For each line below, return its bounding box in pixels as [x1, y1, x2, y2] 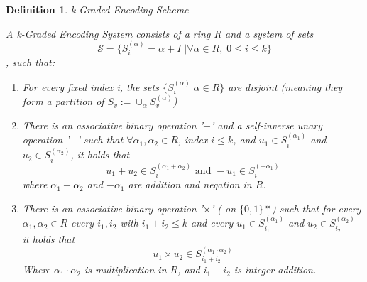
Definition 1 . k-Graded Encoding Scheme [6, 2, 189, 16]
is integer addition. [234, 262, 317, 277]
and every [191, 215, 234, 230]
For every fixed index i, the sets [22, 79, 159, 94]
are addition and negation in [128, 177, 252, 192]
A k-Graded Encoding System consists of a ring [6, 26, 211, 40]
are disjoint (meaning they [228, 79, 343, 94]
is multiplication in [84, 262, 167, 277]
